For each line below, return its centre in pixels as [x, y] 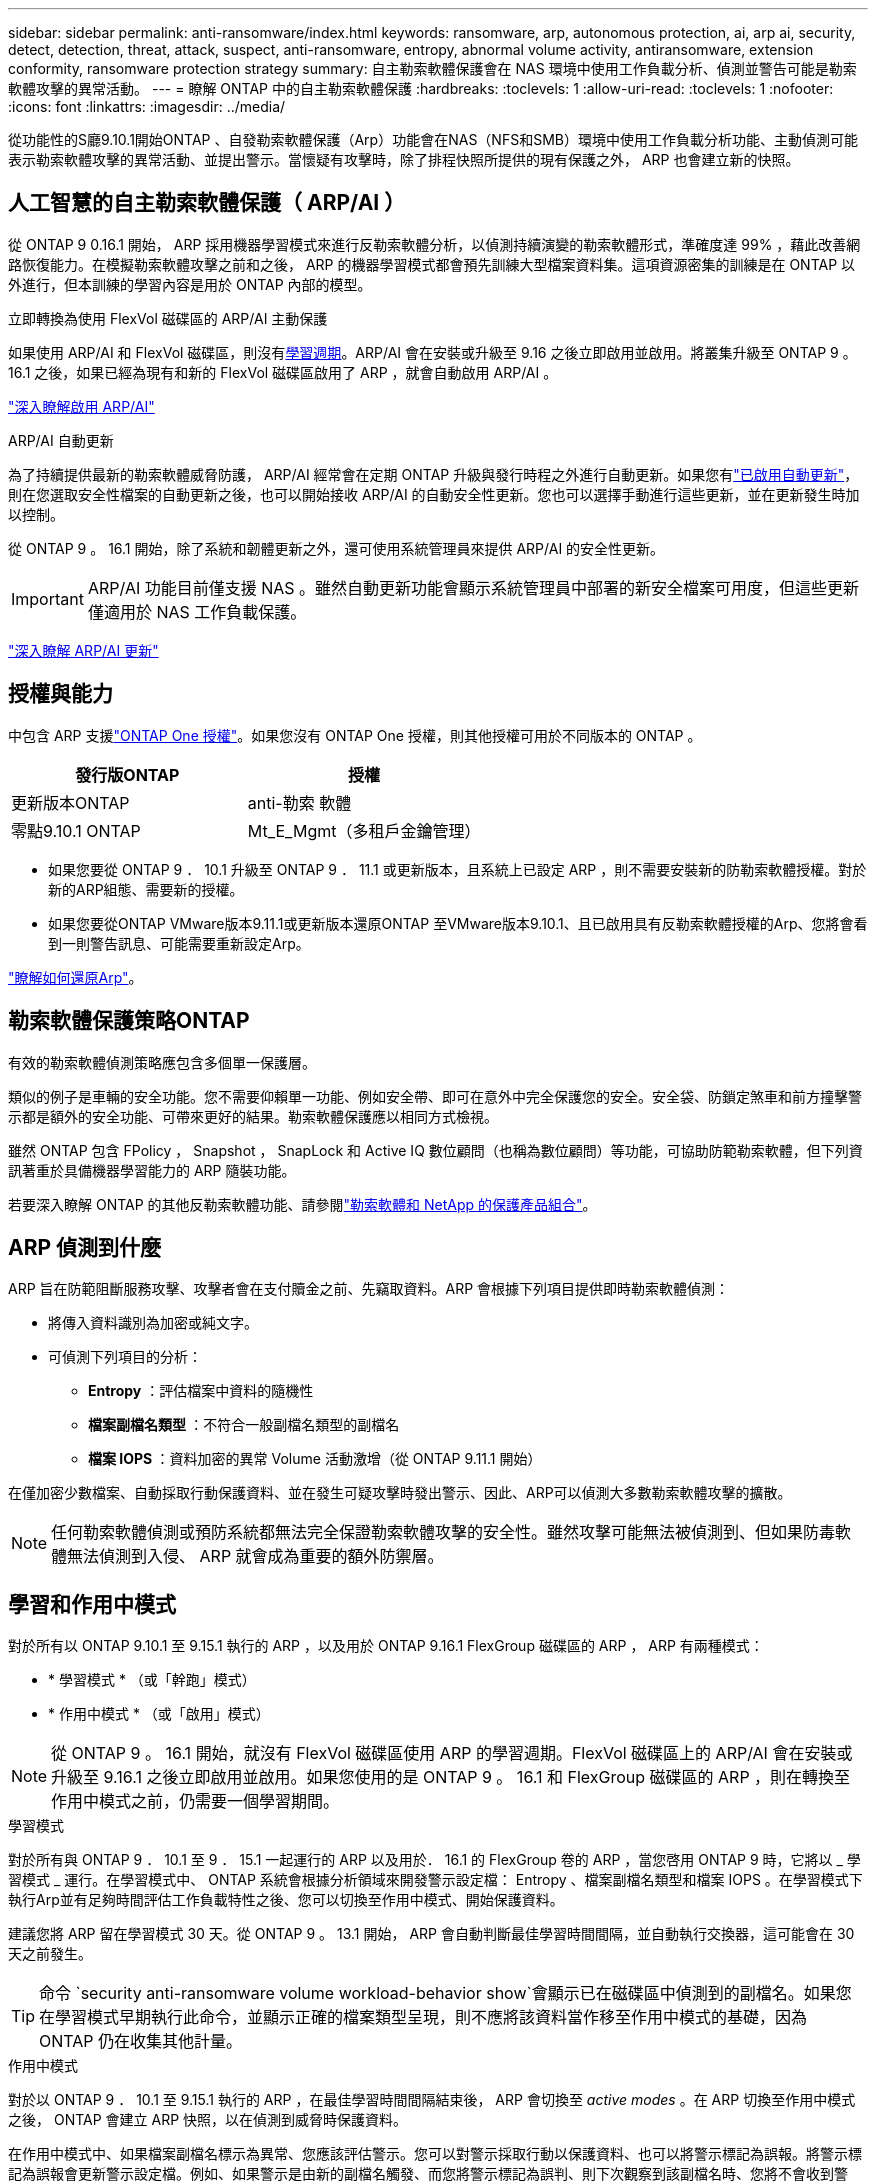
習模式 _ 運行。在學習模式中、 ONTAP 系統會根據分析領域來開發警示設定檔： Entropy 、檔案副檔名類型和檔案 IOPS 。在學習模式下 [435, 1880]
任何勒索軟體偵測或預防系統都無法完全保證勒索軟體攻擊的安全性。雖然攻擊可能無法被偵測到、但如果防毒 [443, 1532]
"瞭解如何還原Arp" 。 [75, 977]
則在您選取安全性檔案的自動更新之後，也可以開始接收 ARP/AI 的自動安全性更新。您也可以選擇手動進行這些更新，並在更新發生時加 [434, 494]
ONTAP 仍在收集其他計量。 [141, 2041]
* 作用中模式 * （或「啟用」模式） [159, 1714]
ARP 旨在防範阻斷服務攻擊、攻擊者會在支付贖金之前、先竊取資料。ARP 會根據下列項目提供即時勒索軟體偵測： [369, 1289]
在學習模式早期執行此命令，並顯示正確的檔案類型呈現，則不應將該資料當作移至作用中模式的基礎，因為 [423, 2017]
